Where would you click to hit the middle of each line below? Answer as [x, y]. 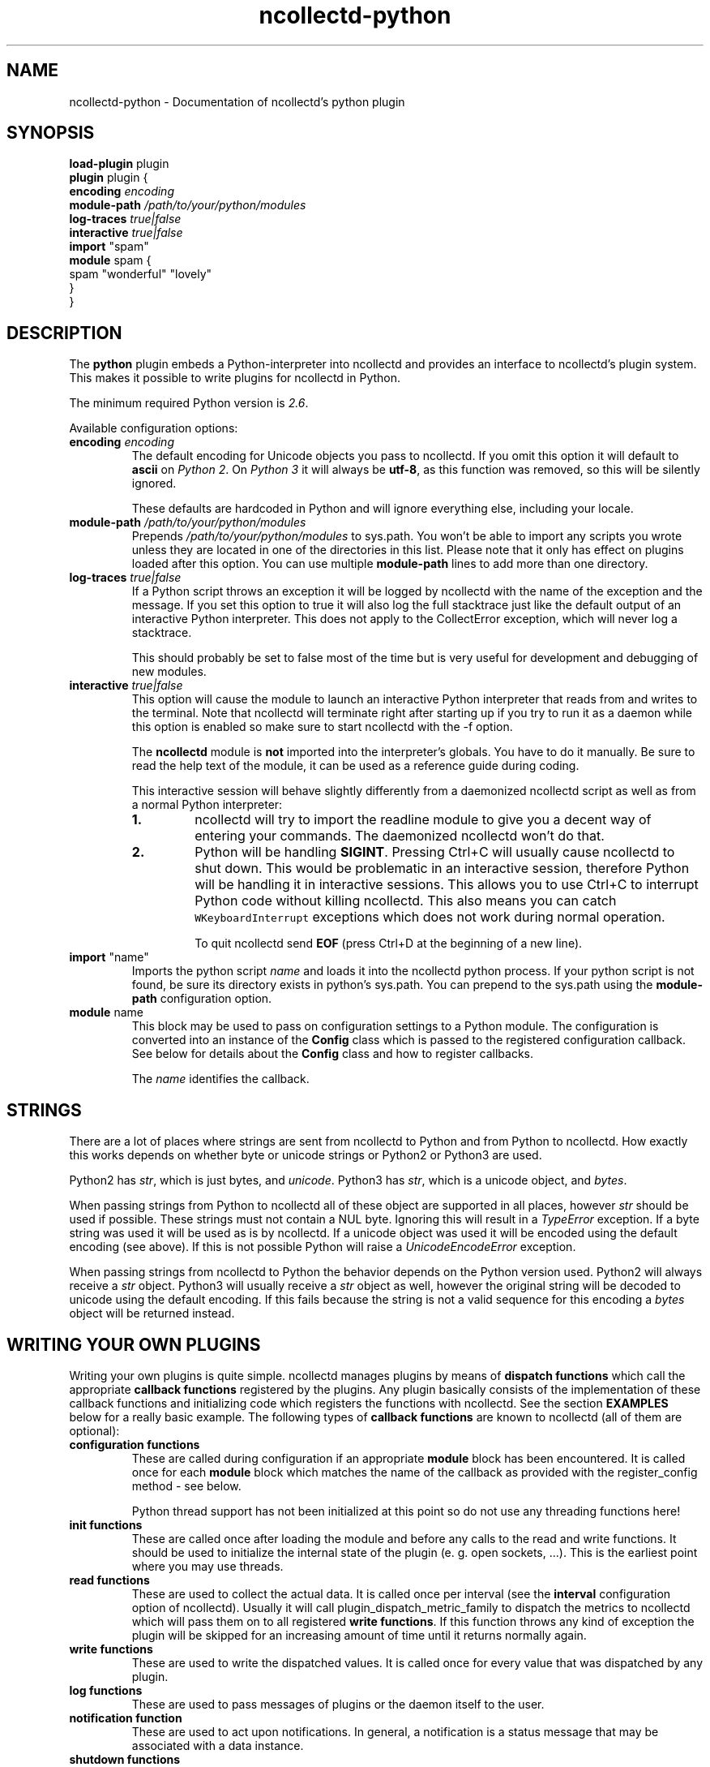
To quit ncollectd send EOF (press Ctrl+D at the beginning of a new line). [389, 944]
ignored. [154, 484]
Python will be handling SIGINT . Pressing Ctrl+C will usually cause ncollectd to [435, 852]
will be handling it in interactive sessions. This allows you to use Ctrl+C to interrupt [447, 885]
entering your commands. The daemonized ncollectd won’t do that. [400, 836]
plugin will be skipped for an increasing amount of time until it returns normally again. [359, 1635]
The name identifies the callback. [220, 1079]
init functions [106, 1524]
